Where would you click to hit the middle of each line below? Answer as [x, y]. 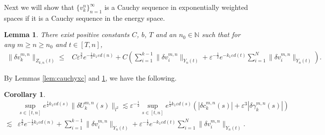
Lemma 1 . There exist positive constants [67, 34]
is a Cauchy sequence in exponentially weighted [176, 7]
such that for [221, 34]
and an [166, 34]
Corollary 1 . [25, 94]
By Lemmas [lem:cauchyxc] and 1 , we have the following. [90, 77]
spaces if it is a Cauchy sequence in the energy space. [85, 18]
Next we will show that [39, 7]
